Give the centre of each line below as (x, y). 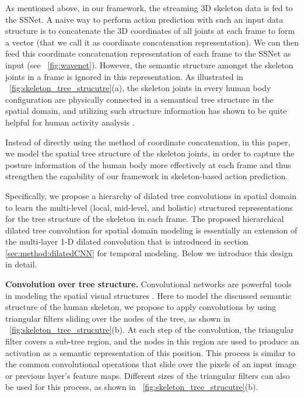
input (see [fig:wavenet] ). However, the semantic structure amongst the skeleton (149, 65)
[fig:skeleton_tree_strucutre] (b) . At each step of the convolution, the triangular (152, 330)
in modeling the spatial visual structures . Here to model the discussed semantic (148, 295)
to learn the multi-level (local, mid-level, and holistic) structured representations (149, 207)
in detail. (21, 264)
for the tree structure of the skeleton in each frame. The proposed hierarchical (145, 219)
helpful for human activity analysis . (70, 122)
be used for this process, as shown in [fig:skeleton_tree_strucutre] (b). (132, 387)
